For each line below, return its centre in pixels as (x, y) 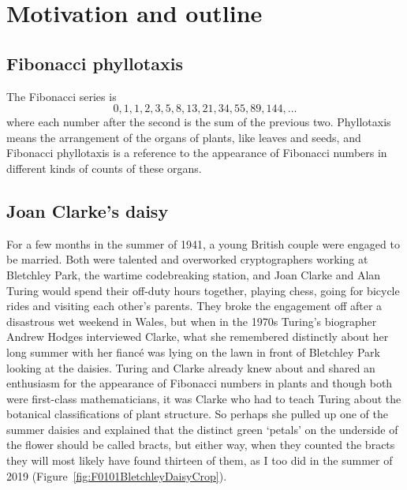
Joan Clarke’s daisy (88, 210)
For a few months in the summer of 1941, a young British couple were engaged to (203, 243)
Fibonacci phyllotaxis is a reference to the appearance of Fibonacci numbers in (197, 153)
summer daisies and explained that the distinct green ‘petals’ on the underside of (202, 429)
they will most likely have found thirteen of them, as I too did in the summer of (200, 460)
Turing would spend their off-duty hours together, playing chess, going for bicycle (203, 290)
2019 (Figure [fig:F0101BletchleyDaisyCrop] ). (117, 475)
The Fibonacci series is (62, 96)
